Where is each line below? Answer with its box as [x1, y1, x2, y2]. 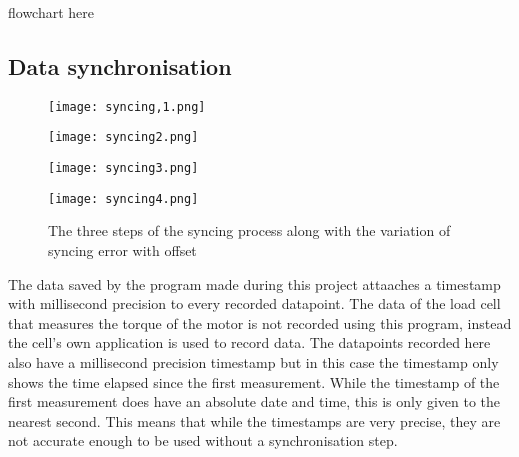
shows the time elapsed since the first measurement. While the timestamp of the [8, 371, 500, 392]
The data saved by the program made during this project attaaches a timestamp [8, 273, 501, 294]
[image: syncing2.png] [48, 130, 199, 145]
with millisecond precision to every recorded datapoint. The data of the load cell [8, 293, 501, 314]
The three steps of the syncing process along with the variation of [48, 220, 451, 241]
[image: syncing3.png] [48, 161, 199, 176]
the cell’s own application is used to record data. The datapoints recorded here [8, 332, 491, 353]
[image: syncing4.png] [48, 191, 199, 206]
